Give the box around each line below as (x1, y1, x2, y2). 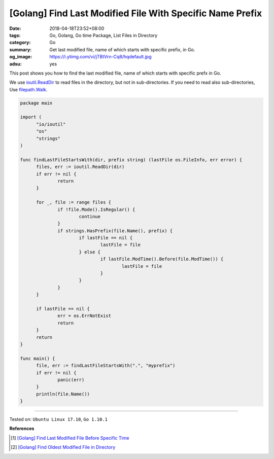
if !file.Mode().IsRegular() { (57, 206, 135, 213)
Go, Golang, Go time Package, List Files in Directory (49, 32, 158, 38)
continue (79, 214, 101, 219)
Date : (9, 25, 21, 31)
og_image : (9, 54, 32, 60)
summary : (9, 46, 32, 53)
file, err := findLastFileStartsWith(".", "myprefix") (36, 363, 176, 369)
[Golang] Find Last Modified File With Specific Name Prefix (9, 8, 262, 19)
